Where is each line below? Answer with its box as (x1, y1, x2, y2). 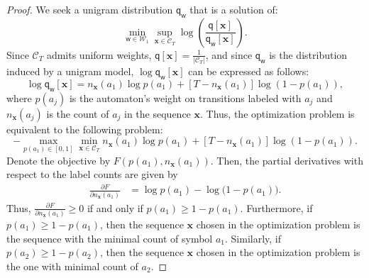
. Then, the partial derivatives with (210, 152, 363, 167)
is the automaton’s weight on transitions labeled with (69, 90, 302, 105)
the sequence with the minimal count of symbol (6, 230, 213, 245)
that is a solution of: (189, 2, 278, 16)
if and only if (87, 200, 143, 215)
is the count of (46, 106, 109, 121)
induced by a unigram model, (6, 64, 134, 79)
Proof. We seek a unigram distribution (6, 2, 173, 16)
